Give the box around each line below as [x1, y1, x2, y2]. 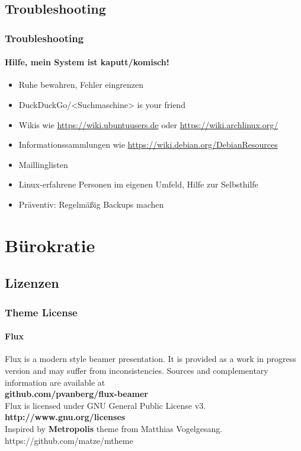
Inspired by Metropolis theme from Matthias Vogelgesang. [5, 422, 223, 434]
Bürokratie [5, 233, 95, 257]
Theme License [5, 304, 78, 319]
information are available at [5, 376, 105, 388]
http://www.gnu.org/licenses [5, 411, 126, 423]
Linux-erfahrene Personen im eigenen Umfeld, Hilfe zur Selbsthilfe [18, 178, 258, 190]
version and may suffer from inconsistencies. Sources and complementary [5, 364, 268, 376]
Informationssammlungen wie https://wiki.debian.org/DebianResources [18, 138, 278, 151]
